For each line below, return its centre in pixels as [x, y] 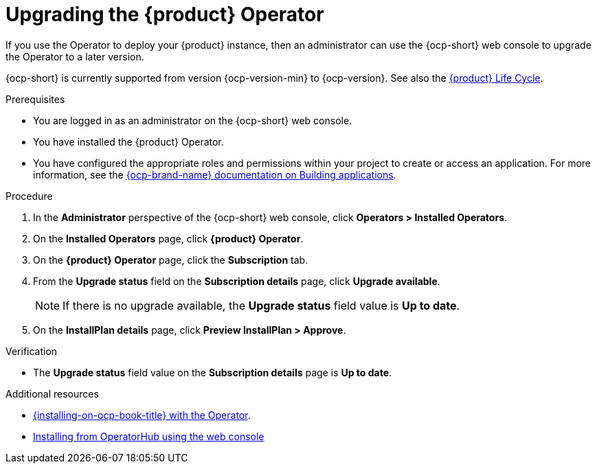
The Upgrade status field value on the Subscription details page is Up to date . [213, 372]
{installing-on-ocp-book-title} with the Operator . [142, 415]
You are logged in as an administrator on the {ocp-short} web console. [193, 120]
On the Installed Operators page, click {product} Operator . [168, 238]
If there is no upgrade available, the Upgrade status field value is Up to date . [261, 305]
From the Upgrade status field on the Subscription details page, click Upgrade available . [237, 281]
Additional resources [52, 393]
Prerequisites [35, 99]
